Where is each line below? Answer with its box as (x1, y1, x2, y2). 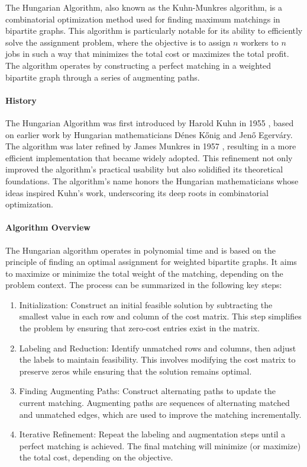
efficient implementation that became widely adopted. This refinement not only (5, 151, 293, 164)
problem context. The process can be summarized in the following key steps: (5, 279, 282, 291)
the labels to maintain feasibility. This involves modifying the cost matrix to (19, 353, 296, 366)
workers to (241, 36, 279, 48)
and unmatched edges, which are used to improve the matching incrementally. (19, 408, 302, 420)
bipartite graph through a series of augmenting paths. (5, 71, 200, 83)
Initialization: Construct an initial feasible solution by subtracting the (19, 298, 273, 311)
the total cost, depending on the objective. (19, 451, 173, 463)
